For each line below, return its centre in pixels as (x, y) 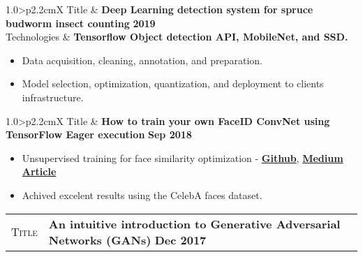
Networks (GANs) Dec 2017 (127, 240)
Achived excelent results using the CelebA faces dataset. (142, 194)
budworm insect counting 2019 (81, 23)
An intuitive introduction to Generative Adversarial (194, 223)
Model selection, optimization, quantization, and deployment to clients (173, 83)
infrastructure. (53, 97)
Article (39, 171)
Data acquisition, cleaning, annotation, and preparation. (142, 60)
